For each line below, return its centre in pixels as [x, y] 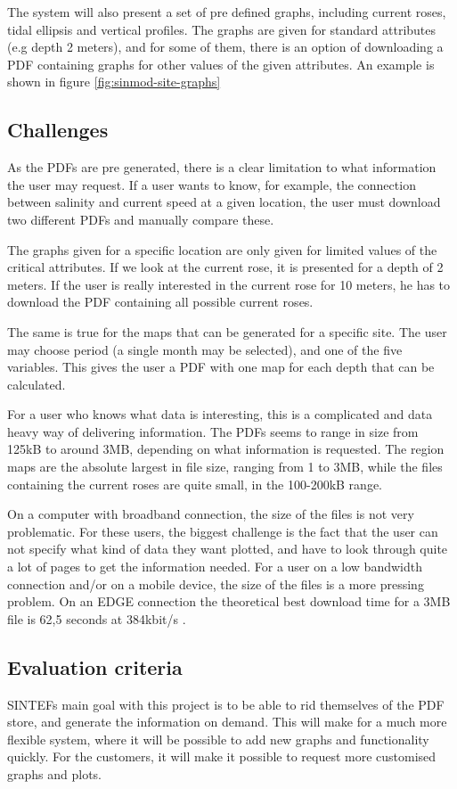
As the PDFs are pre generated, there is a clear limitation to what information [222, 167]
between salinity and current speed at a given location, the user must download [224, 202]
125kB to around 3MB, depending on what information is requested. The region [226, 449]
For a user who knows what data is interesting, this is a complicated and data [220, 414]
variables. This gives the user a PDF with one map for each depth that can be [221, 367]
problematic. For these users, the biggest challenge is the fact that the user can [223, 531]
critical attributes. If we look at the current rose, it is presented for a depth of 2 [225, 267]
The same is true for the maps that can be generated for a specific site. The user [227, 331]
